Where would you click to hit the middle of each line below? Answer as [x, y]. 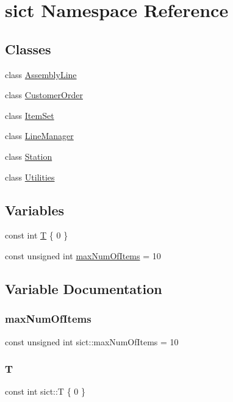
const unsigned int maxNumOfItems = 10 [83, 255]
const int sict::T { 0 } [45, 391]
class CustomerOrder [44, 95]
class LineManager [39, 136]
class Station [29, 156]
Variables [35, 210]
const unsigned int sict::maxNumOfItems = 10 [92, 341]
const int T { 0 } [37, 235]
